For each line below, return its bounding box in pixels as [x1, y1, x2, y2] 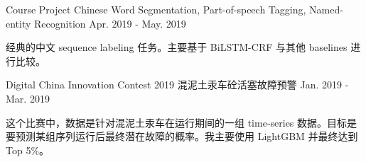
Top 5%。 [6, 142, 50, 157]
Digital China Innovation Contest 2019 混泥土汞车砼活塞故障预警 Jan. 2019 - [6, 77, 349, 92]
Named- [309, 2, 343, 16]
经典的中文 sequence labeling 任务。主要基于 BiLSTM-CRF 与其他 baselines [6, 40, 348, 54]
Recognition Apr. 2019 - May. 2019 [34, 16, 186, 30]
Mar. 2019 [6, 91, 50, 105]
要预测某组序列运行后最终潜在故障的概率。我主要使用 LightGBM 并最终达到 [6, 129, 358, 144]
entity [6, 16, 31, 30]
